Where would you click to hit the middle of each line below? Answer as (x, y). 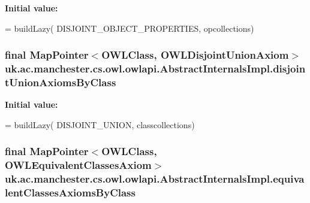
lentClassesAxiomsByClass (70, 193)
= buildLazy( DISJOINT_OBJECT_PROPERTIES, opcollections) (130, 28)
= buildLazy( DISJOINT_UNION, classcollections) (100, 124)
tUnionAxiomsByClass (61, 82)
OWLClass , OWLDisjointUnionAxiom (195, 55)
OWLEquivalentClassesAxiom (78, 165)
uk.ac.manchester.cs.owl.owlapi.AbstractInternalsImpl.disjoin (155, 69)
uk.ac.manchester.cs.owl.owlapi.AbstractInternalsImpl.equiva (155, 179)
